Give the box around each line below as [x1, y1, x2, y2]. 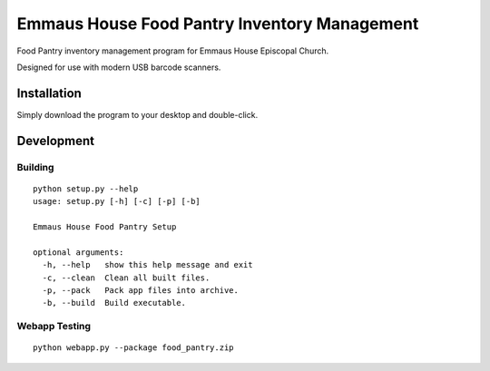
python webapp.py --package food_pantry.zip [33, 343, 235, 353]
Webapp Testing [16, 320, 91, 333]
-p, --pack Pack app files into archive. [42, 285, 240, 295]
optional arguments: [33, 247, 124, 258]
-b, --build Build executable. [42, 298, 186, 308]
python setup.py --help [33, 183, 139, 194]
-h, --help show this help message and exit [42, 259, 253, 270]
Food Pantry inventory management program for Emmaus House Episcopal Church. [16, 45, 329, 56]
